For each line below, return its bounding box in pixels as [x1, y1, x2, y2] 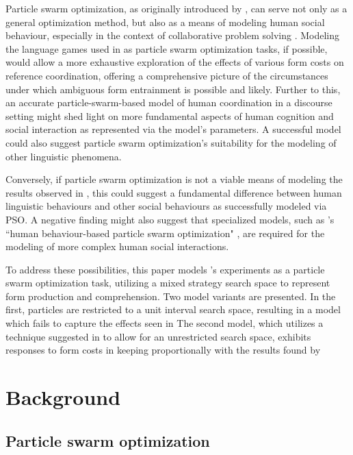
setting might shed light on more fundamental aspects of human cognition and [5, 108, 334, 123]
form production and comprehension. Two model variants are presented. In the [5, 288, 336, 303]
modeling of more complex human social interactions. [5, 239, 229, 254]
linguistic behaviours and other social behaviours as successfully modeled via [5, 199, 327, 213]
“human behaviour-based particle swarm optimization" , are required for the [5, 225, 325, 240]
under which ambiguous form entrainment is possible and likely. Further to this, [5, 82, 341, 96]
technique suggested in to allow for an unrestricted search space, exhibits [5, 329, 311, 343]
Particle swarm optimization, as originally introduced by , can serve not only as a [5, 1, 348, 15]
